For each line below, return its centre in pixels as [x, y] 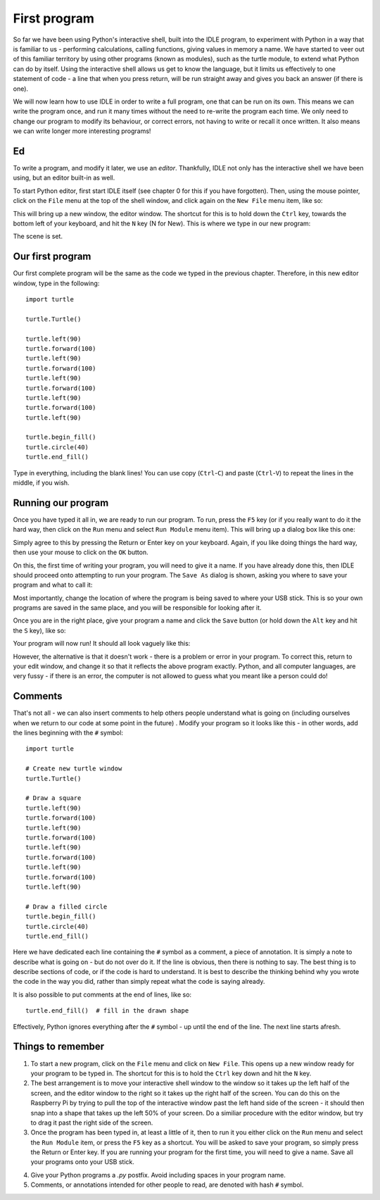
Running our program [61, 502]
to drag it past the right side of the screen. [92, 1123]
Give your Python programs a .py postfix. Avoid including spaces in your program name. [158, 1175]
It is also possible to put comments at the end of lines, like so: [102, 994]
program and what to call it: [53, 585]
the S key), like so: [39, 630]
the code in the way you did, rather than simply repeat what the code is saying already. [139, 982]
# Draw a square [53, 798]
